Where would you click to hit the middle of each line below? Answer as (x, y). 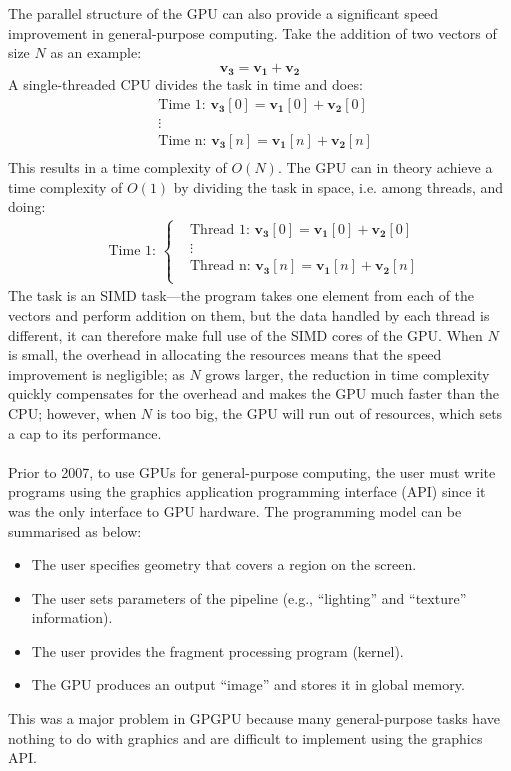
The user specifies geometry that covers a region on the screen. (224, 564)
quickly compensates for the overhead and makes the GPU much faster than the (254, 393)
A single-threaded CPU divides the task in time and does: (185, 84)
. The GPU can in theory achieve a (385, 166)
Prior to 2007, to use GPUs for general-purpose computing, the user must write (252, 471)
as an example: (96, 52)
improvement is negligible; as (96, 373)
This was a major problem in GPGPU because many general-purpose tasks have (254, 718)
